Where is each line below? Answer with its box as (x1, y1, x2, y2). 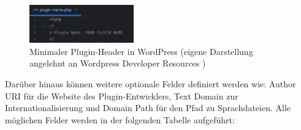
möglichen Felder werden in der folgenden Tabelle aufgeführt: (5, 113, 235, 126)
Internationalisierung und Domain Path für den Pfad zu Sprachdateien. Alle (5, 101, 291, 114)
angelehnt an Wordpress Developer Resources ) (29, 57, 206, 70)
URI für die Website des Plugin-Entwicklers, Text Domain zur (5, 89, 238, 102)
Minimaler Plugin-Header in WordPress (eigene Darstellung (29, 45, 253, 57)
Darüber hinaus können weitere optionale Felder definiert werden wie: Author (5, 78, 296, 90)
